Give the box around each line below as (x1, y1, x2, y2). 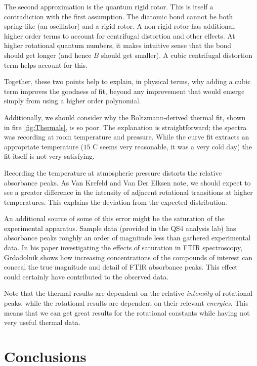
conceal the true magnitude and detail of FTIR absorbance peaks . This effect (4, 262, 238, 272)
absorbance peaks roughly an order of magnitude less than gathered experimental (4, 232, 251, 243)
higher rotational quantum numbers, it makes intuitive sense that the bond (4, 40, 231, 50)
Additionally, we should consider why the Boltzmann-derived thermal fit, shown (4, 112, 246, 122)
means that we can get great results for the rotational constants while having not (4, 307, 250, 318)
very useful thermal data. (4, 317, 81, 327)
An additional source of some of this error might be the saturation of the (4, 213, 225, 224)
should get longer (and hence (4, 49, 91, 60)
